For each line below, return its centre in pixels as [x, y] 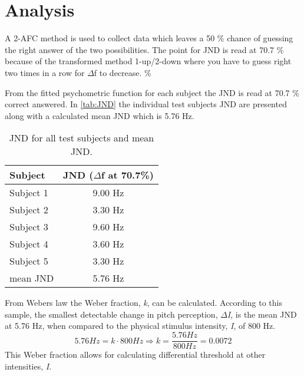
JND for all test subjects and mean [82, 138]
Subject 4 [29, 244]
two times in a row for [45, 72]
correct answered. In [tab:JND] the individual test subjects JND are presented [146, 104]
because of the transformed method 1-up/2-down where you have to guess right [148, 61]
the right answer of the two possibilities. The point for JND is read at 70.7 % [144, 49]
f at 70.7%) [127, 175]
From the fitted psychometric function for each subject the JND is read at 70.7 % [152, 92]
